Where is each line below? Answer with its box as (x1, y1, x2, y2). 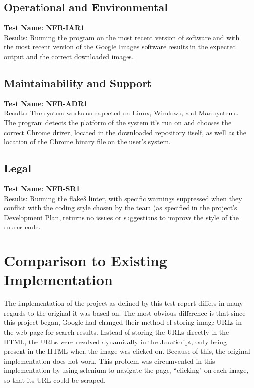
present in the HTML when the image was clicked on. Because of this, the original (4, 346, 250, 356)
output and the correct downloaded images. (4, 51, 134, 61)
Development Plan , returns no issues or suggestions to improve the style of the (4, 212, 239, 222)
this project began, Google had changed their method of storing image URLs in (4, 317, 242, 327)
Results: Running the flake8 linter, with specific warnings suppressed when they (4, 193, 242, 203)
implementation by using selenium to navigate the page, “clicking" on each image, (4, 365, 249, 375)
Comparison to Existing (4, 251, 167, 271)
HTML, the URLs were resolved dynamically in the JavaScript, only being (4, 336, 227, 346)
